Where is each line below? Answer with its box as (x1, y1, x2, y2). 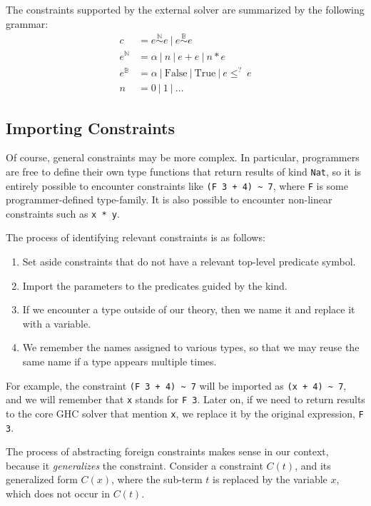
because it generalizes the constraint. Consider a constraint (6, 457, 263, 472)
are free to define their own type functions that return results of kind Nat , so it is (6, 163, 362, 178)
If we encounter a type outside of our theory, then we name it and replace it (22, 302, 355, 317)
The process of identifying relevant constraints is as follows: (6, 230, 265, 245)
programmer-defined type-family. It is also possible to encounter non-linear (6, 192, 332, 207)
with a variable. (22, 315, 91, 330)
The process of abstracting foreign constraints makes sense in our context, (6, 444, 329, 459)
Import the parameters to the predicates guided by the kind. (22, 278, 288, 293)
